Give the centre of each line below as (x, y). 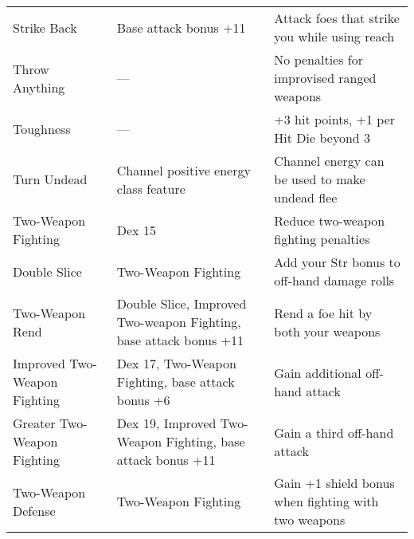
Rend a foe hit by (323, 313)
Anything (39, 87)
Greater (34, 423)
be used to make (320, 179)
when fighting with (326, 501)
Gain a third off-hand (334, 432)
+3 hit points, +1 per (335, 119)
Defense (34, 510)
